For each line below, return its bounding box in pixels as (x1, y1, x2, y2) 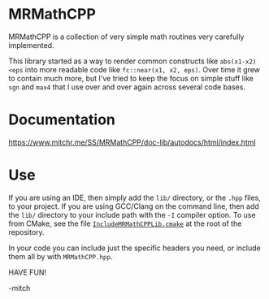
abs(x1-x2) (219, 58, 257, 66)
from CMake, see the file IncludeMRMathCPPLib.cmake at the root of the (8, 219, 242, 228)
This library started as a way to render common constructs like (8, 56, 219, 66)
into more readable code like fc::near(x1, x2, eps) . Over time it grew (24, 64, 261, 74)
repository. (8, 227, 45, 236)
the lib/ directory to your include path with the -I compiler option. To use (8, 210, 256, 219)
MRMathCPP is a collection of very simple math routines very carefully (8, 32, 245, 41)
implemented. (8, 40, 54, 50)
